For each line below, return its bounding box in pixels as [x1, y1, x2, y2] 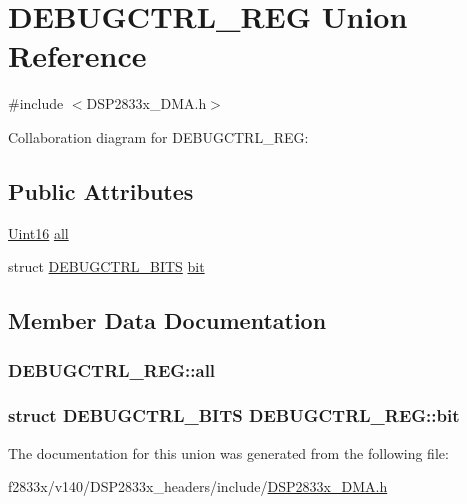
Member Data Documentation [8, 305, 327, 336]
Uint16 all [8, 222, 69, 243]
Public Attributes [8, 175, 194, 206]
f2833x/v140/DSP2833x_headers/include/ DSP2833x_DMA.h [8, 476, 388, 497]
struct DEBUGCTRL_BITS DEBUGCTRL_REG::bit [8, 403, 460, 428]
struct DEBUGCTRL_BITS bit [8, 256, 205, 277]
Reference [8, 35, 147, 76]
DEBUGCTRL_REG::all [8, 357, 216, 382]
